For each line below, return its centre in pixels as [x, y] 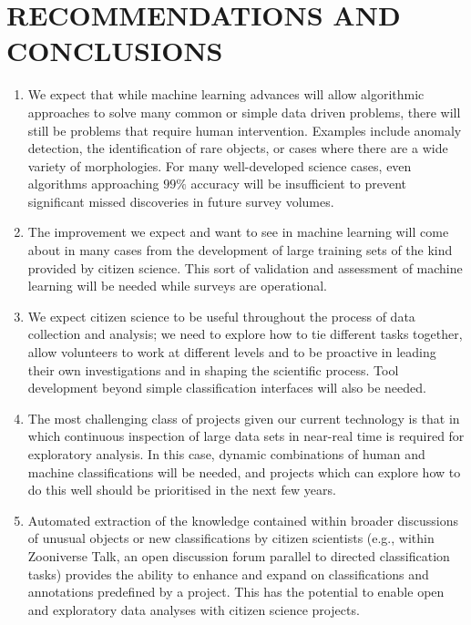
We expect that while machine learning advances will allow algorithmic [226, 94]
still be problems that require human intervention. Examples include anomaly [245, 130]
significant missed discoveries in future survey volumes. [181, 201]
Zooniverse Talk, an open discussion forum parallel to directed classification [239, 555]
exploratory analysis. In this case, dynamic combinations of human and [226, 454]
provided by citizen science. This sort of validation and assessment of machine [245, 267]
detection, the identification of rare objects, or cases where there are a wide [238, 148]
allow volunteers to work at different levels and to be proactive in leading [232, 352]
